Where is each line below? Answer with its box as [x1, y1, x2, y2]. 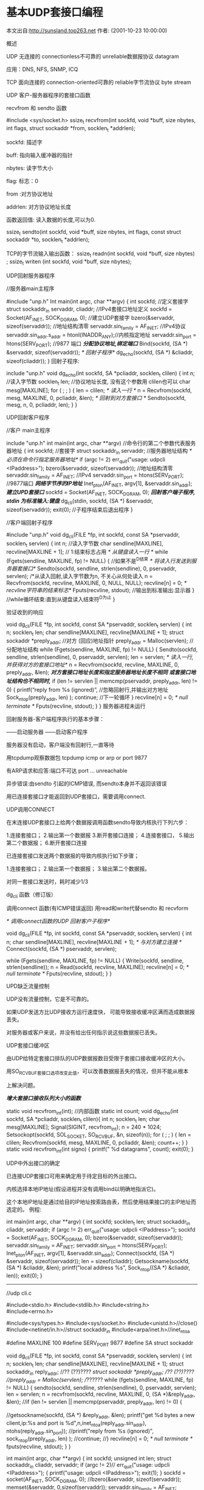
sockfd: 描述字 [6, 138, 42, 146]
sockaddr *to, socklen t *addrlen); [6, 236, 90, 245]
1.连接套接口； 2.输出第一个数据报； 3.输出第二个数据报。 [6, 864, 151, 872]
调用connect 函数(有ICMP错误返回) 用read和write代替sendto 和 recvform [6, 905, 189, 912]
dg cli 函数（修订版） [6, 891, 56, 900]
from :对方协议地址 [6, 190, 53, 198]
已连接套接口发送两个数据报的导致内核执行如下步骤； [6, 852, 140, 859]
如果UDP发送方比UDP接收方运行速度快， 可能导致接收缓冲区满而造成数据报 [6, 1009, 195, 1016]
